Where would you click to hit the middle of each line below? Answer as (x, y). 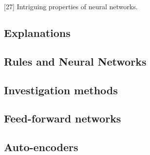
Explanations (37, 32)
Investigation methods (61, 90)
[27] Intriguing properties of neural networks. (71, 6)
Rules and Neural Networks (75, 61)
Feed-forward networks (63, 118)
